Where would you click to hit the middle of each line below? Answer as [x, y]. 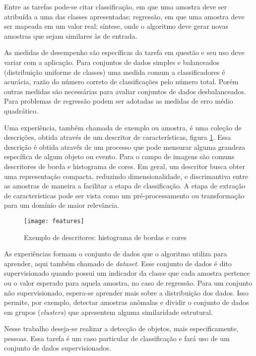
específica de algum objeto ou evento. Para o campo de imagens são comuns [119, 156]
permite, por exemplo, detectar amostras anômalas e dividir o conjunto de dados [127, 302]
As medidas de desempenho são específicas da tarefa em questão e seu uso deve [124, 52]
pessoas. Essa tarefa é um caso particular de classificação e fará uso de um [117, 338]
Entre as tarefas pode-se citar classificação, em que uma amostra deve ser [116, 6]
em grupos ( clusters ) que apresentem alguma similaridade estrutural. [109, 312]
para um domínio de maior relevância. [62, 205]
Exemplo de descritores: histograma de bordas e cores [105, 237]
